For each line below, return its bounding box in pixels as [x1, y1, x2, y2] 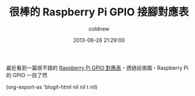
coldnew [88, 25, 110, 32]
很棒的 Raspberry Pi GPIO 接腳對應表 [9, 5, 189, 19]
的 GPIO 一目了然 [6, 71, 48, 78]
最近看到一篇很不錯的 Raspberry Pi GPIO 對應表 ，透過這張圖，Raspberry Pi [6, 64, 189, 71]
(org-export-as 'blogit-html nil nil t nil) [6, 83, 98, 90]
